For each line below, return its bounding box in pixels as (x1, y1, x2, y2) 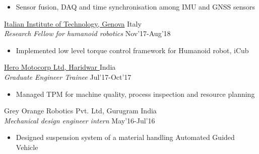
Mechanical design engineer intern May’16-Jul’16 (4, 115, 155, 125)
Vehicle (16, 141, 38, 152)
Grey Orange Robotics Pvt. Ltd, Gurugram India (4, 105, 157, 116)
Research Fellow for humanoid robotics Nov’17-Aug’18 (4, 28, 171, 39)
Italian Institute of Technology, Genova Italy (4, 18, 142, 29)
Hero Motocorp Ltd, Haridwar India (4, 62, 116, 72)
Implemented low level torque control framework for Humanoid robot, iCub (16, 45, 249, 55)
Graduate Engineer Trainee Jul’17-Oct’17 (4, 71, 132, 82)
